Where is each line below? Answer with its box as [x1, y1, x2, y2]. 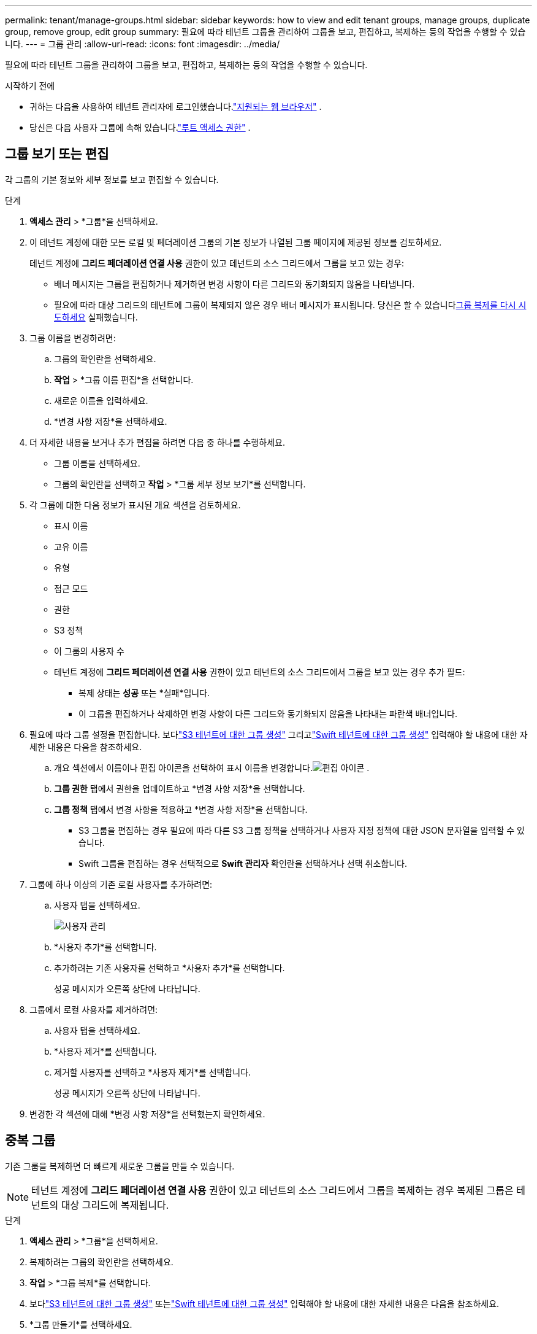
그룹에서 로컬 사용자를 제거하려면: [29, 1004, 158, 1015]
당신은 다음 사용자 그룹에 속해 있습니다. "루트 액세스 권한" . [29, 122, 251, 133]
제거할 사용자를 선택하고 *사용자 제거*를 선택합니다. [54, 1066, 251, 1077]
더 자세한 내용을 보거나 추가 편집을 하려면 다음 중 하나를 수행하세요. [29, 436, 285, 448]
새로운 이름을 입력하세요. [54, 395, 148, 406]
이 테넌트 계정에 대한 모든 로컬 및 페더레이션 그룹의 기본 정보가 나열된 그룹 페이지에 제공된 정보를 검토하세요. [29, 236, 442, 247]
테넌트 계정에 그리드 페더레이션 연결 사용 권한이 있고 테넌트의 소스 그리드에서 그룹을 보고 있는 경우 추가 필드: [54, 666, 465, 677]
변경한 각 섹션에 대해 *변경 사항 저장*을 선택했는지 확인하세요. [29, 1108, 265, 1119]
